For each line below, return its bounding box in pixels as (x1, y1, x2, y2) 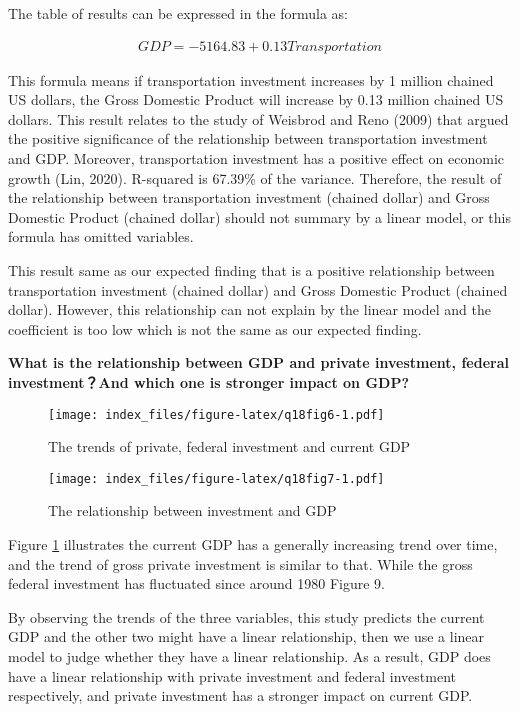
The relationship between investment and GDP (48, 500, 337, 521)
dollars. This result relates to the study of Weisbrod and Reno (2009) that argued (8, 108, 509, 129)
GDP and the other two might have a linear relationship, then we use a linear (8, 626, 485, 647)
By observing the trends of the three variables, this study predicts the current (8, 606, 485, 627)
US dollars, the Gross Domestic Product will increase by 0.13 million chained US (8, 89, 504, 110)
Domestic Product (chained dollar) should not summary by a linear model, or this (8, 206, 511, 227)
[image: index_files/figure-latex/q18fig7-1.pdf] (48, 471, 385, 486)
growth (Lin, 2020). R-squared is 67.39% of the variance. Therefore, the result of (8, 167, 502, 188)
